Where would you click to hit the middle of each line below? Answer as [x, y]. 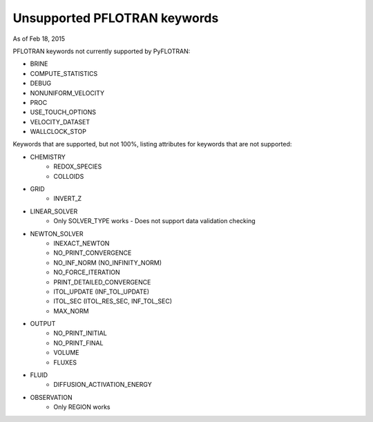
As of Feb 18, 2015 [39, 39]
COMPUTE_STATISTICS [64, 73]
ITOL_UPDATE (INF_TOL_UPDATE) [102, 291]
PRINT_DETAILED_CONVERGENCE [102, 282]
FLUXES [65, 362]
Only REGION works [82, 407]
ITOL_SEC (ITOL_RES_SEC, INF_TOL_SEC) [113, 301]
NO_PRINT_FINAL [78, 343]
